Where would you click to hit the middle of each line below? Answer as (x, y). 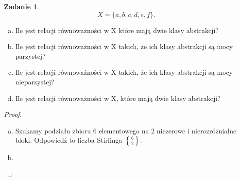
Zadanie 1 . (22, 6)
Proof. (13, 114)
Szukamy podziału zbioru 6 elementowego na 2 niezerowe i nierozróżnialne (126, 130)
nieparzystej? (35, 81)
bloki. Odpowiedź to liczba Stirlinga (69, 140)
